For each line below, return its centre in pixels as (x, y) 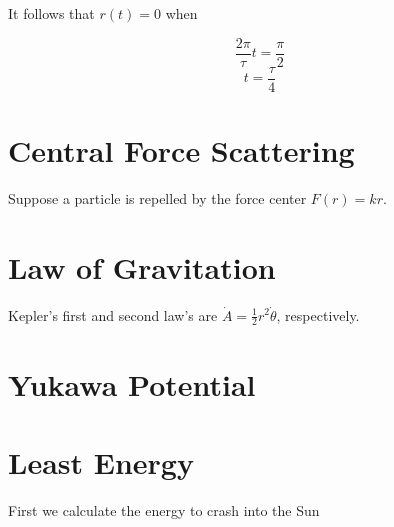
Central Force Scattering (181, 149)
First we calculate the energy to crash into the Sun (164, 509)
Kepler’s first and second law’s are (113, 314)
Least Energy (101, 461)
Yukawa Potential (132, 383)
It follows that (51, 13)
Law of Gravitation (142, 266)
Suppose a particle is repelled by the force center (157, 197)
